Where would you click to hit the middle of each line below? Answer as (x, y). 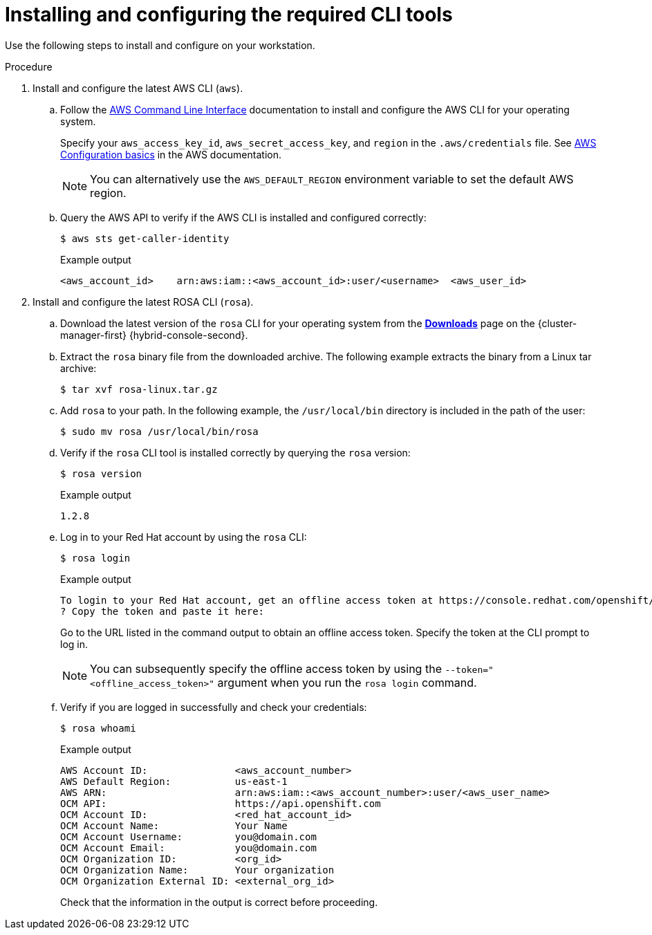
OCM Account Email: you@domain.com (188, 848)
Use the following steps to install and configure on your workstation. (160, 45)
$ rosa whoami (98, 728)
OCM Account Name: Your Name (174, 825)
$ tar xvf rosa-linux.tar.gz (139, 389)
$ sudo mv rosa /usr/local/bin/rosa (159, 431)
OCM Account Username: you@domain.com (188, 836)
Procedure (29, 66)
